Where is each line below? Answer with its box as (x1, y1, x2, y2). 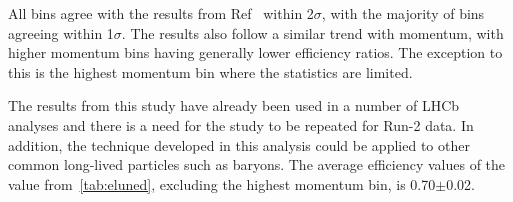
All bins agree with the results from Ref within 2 (8, 3, 314, 23)
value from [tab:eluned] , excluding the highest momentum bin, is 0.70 (8, 173, 436, 194)
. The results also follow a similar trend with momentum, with (121, 22, 504, 43)
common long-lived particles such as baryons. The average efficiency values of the (8, 154, 506, 175)
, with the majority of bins (321, 3, 485, 23)
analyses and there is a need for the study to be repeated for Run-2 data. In (8, 114, 474, 135)
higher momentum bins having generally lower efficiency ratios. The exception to (8, 42, 503, 63)
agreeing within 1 (8, 22, 114, 43)
